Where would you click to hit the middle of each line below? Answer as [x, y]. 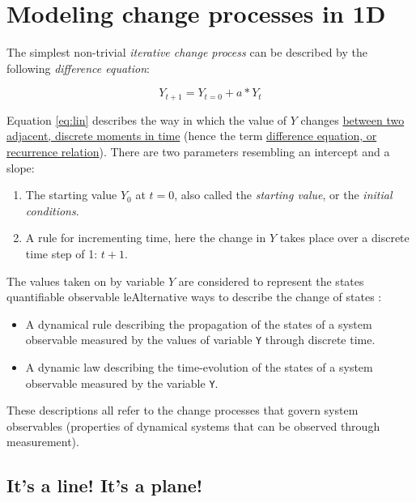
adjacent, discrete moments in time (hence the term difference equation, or [192, 136]
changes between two [352, 119]
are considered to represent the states [271, 281]
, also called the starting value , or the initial [283, 195]
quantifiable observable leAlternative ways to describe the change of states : [194, 297]
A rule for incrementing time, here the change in [146, 238]
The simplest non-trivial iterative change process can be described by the [187, 52]
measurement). [43, 442]
